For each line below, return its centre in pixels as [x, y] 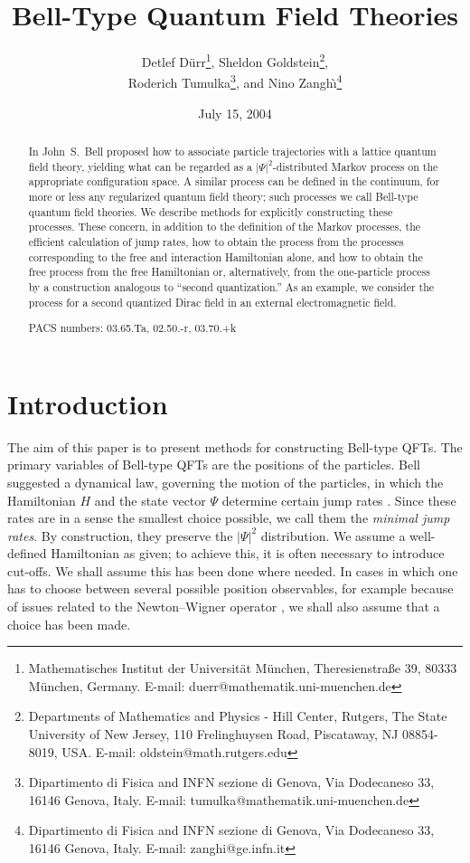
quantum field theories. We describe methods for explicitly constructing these [211, 211]
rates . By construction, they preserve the [120, 535]
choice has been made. [69, 624]
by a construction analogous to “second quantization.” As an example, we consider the [231, 286]
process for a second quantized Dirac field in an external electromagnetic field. [212, 302]
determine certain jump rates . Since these [339, 500]
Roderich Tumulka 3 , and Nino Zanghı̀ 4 [235, 81]
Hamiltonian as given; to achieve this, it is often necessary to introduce [248, 553]
